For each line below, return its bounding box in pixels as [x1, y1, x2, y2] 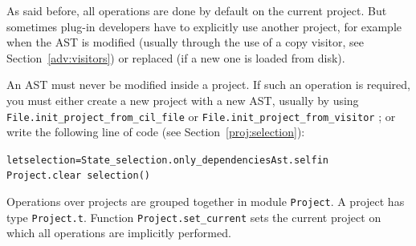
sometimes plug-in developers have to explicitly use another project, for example [6, 18, 402, 34]
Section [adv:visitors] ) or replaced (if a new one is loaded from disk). [6, 49, 345, 66]
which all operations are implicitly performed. [6, 224, 231, 241]
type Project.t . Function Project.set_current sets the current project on [6, 208, 381, 225]
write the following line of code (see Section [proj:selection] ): [6, 123, 305, 140]
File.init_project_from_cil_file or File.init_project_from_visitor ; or [6, 107, 396, 124]
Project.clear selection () [6, 170, 150, 182]
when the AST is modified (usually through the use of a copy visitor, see [6, 34, 364, 50]
